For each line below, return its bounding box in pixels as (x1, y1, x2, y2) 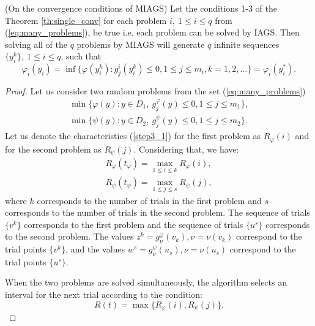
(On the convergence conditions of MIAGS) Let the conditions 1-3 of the (5, 2, 277, 14)
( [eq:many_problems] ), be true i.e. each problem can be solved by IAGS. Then (5, 26, 300, 39)
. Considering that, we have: (133, 142, 239, 155)
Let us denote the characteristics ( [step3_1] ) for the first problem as (5, 129, 261, 142)
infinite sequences (213, 37, 280, 50)
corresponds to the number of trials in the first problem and (37, 194, 262, 207)
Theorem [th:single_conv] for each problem (5, 13, 167, 26)
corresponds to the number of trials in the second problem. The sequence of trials (5, 206, 310, 219)
